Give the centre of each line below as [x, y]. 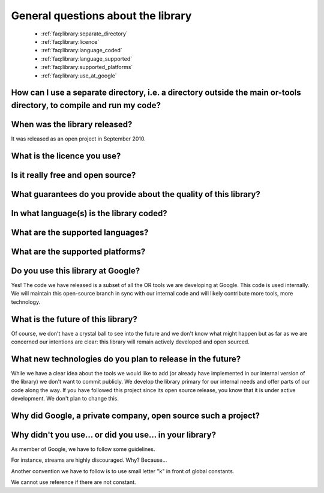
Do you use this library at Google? [76, 271]
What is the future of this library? [74, 319]
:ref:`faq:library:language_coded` [82, 50]
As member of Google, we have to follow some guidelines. [83, 449]
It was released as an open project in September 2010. [79, 139]
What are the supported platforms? [78, 251]
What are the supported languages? [80, 232]
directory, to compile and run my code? [86, 105]
